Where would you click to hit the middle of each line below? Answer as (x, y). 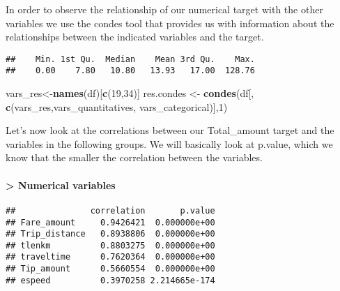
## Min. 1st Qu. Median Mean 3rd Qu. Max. (130, 59)
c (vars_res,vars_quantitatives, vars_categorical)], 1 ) (117, 106)
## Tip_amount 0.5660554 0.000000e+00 (110, 269)
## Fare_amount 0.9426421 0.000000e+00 (110, 222)
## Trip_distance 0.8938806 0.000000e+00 (110, 234)
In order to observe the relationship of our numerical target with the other (164, 9)
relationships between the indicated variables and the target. (135, 37)
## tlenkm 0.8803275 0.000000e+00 (110, 245)
